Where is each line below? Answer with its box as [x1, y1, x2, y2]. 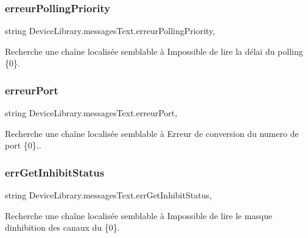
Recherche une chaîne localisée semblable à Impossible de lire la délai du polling [5, 44, 303, 57]
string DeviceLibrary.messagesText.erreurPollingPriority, [5, 24, 215, 37]
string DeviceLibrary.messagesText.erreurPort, [5, 107, 178, 119]
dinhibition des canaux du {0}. [5, 221, 120, 234]
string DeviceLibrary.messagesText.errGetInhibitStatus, [5, 189, 212, 201]
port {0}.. [5, 139, 41, 152]
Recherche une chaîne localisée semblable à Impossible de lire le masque [5, 209, 273, 222]
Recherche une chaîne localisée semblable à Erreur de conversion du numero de [5, 127, 299, 139]
